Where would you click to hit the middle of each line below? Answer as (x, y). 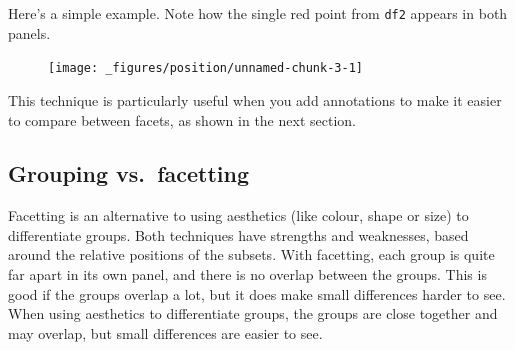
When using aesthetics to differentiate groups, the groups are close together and (253, 313)
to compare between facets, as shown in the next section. (182, 119)
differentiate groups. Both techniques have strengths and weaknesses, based (238, 234)
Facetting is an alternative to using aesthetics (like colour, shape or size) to (238, 215)
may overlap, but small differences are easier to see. (165, 332)
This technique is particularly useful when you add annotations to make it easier (255, 99)
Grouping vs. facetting (129, 173)
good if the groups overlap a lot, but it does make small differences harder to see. (257, 293)
